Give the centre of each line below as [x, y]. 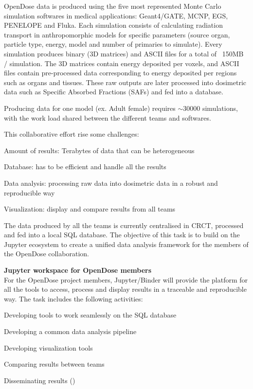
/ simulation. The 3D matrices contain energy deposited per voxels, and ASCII [122, 63]
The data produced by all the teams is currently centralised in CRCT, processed [124, 225]
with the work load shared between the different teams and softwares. [108, 117]
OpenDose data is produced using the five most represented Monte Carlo [113, 6]
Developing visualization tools [48, 347]
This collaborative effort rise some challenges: [72, 134]
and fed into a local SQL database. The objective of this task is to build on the [122, 235]
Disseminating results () [40, 380]
